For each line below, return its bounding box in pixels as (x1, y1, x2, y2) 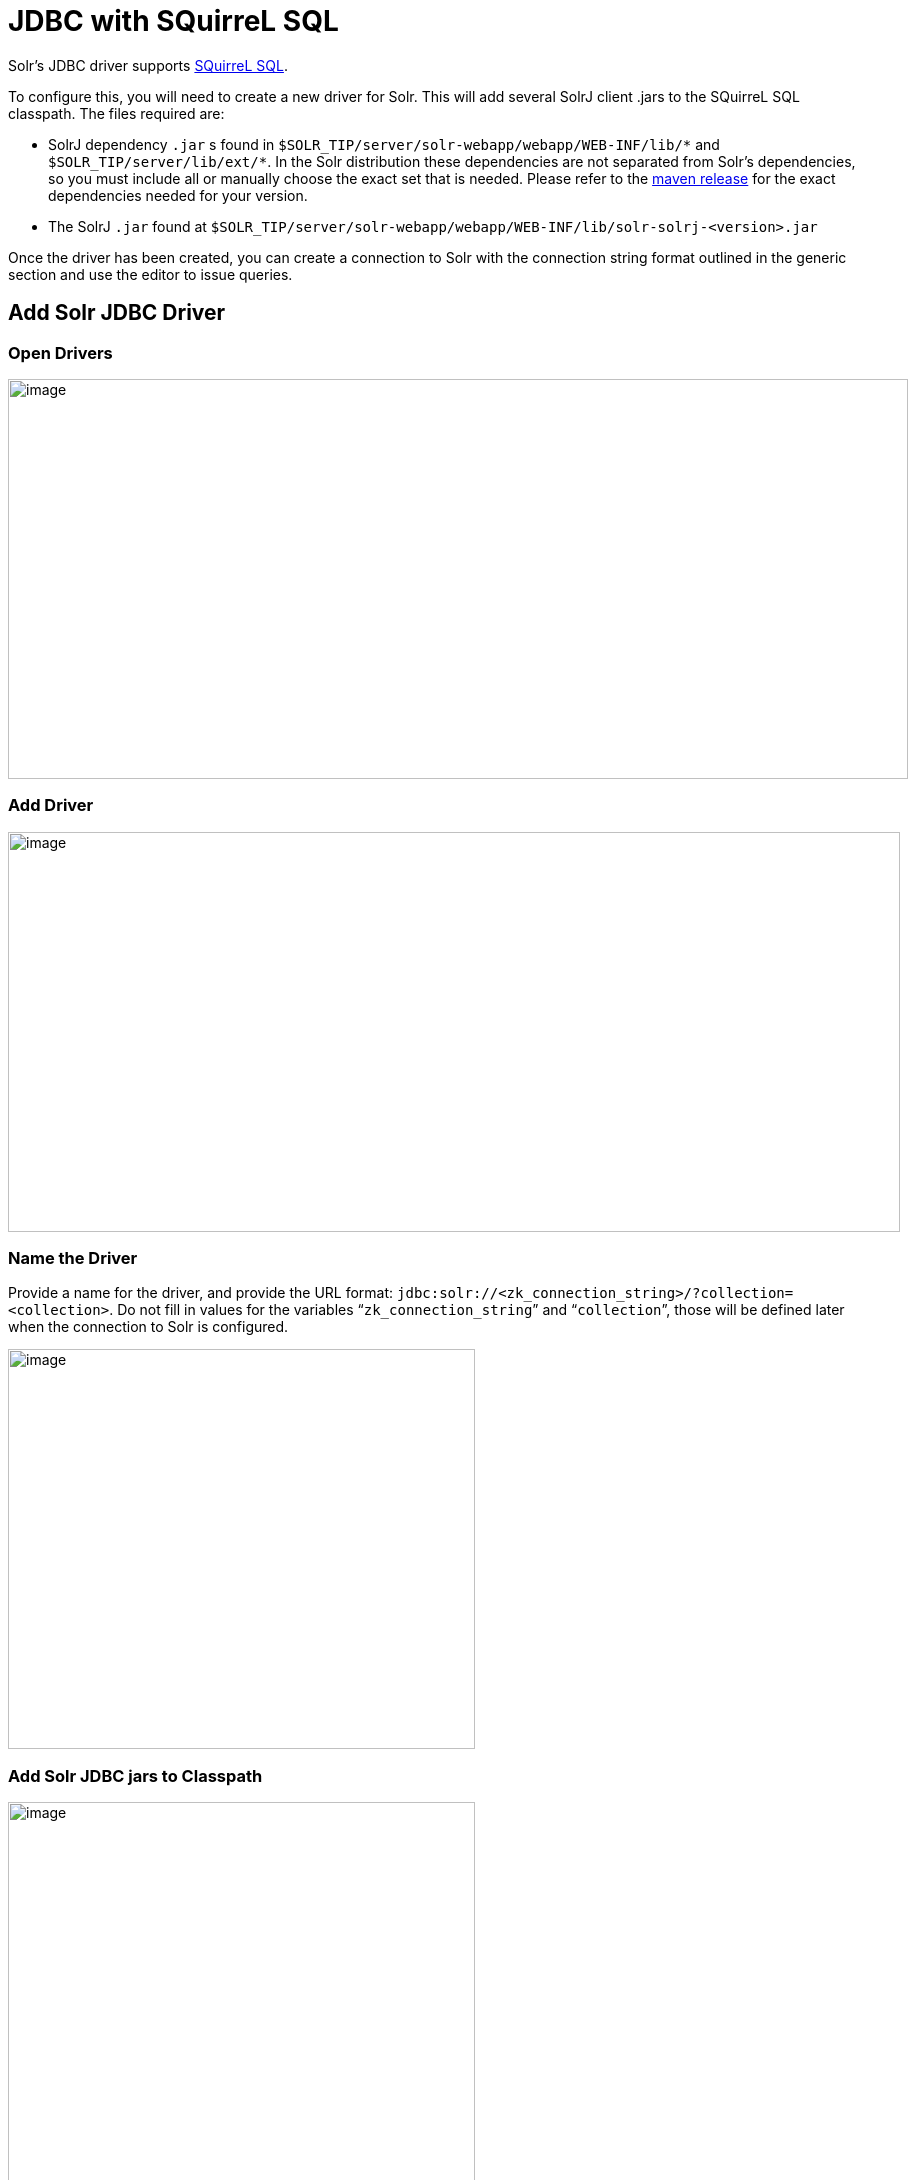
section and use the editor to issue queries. (8, 265, 293, 283)
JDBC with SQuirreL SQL (8, 4, 339, 38)
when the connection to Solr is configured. (8, 1318, 289, 1336)
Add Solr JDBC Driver (8, 300, 226, 326)
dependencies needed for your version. (48, 186, 308, 204)
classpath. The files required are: (8, 104, 225, 122)
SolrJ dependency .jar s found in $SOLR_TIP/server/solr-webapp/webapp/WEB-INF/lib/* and (48, 135, 720, 153)
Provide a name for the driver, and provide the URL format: (8, 1284, 394, 1302)
